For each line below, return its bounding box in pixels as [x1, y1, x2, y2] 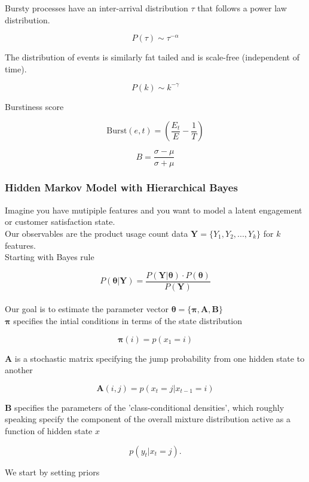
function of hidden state [5, 424, 93, 437]
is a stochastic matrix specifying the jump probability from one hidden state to [14, 352, 305, 364]
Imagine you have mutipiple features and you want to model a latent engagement [5, 203, 302, 216]
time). [5, 62, 27, 75]
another [5, 364, 33, 376]
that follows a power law [197, 2, 287, 14]
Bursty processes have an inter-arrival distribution [5, 2, 188, 14]
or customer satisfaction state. [5, 215, 115, 228]
